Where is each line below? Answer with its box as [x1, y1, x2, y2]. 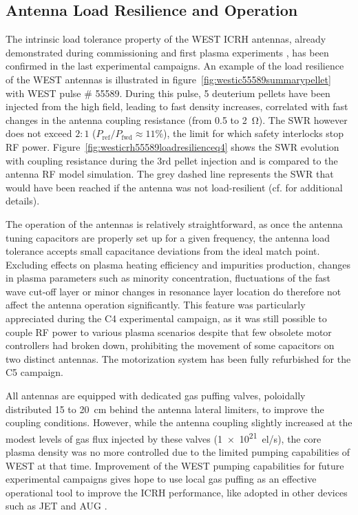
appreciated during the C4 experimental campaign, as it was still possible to [6, 311, 327, 326]
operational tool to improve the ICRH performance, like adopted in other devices [6, 485, 348, 499]
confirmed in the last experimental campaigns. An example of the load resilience [6, 59, 344, 73]
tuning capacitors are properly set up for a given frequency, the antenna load [6, 230, 330, 244]
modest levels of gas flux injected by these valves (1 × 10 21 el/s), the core [6, 429, 322, 445]
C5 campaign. [6, 365, 63, 379]
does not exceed [6, 126, 72, 140]
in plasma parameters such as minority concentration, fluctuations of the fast [6, 271, 330, 285]
